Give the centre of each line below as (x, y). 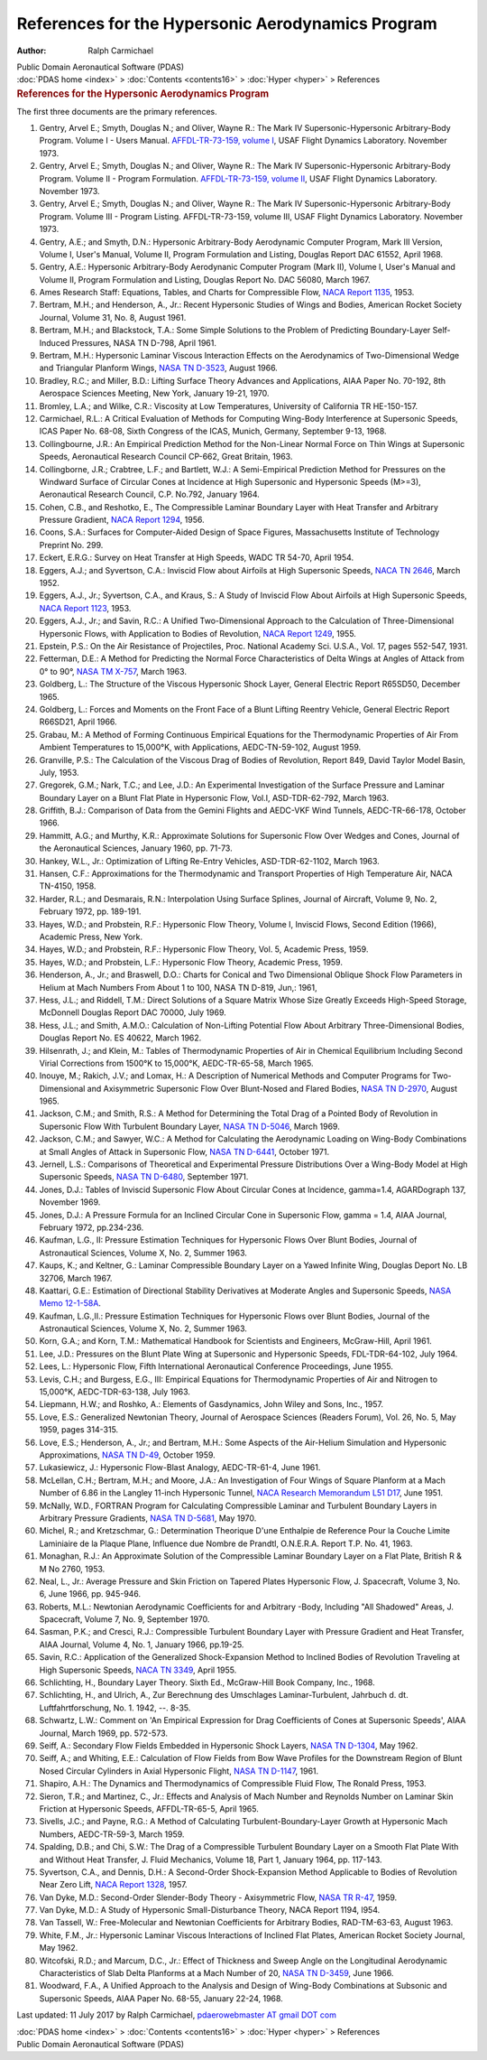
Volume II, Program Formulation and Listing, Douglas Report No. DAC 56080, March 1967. (205, 279)
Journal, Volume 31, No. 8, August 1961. (113, 317)
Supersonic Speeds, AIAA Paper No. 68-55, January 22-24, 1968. (161, 1998)
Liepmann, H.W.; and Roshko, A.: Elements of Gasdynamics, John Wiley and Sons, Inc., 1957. (211, 1404)
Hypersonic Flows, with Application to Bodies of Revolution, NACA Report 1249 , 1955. (198, 633)
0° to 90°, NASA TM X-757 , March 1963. (113, 671)
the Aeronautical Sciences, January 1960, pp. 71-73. (136, 848)
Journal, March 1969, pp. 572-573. (104, 1733)
